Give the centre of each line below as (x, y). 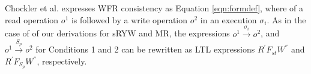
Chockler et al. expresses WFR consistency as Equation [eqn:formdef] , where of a (154, 8)
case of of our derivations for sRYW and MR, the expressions (117, 33)
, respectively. (62, 61)
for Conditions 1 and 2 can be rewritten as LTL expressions (145, 49)
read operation (32, 19)
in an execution (228, 19)
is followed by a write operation (129, 19)
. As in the (286, 19)
